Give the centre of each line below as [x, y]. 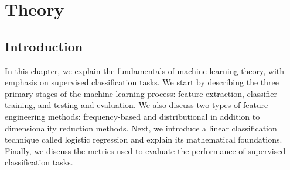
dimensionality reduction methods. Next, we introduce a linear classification [141, 128]
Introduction [44, 46]
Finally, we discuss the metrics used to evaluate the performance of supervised [145, 150]
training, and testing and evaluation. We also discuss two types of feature [137, 105]
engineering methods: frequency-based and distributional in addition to [132, 116]
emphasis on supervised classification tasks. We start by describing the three [142, 82]
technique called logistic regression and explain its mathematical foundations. [144, 139]
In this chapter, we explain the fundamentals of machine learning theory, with [145, 70]
